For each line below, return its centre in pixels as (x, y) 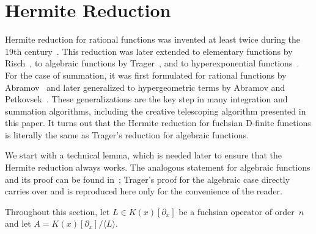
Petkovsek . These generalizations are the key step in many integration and (146, 99)
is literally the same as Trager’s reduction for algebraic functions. (127, 134)
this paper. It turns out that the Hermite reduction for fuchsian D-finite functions (158, 123)
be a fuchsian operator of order (237, 211)
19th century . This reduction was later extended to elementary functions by (149, 51)
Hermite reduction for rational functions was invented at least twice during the (153, 39)
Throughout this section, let (57, 211)
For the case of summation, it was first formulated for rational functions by (146, 75)
